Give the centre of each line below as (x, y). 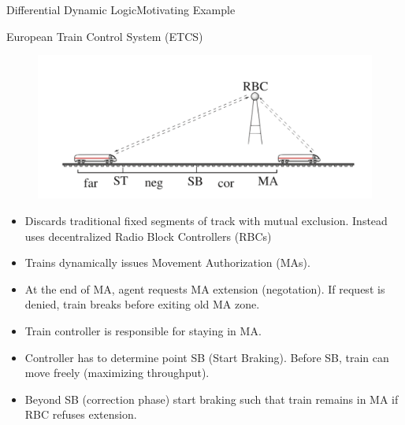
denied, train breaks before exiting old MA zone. (142, 304)
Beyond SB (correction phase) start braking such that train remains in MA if (212, 399)
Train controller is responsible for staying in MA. (143, 330)
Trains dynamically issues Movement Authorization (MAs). (167, 262)
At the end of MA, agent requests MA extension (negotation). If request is (205, 288)
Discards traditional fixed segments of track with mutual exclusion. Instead (206, 220)
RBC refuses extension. (81, 414)
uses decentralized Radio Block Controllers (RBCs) (148, 236)
